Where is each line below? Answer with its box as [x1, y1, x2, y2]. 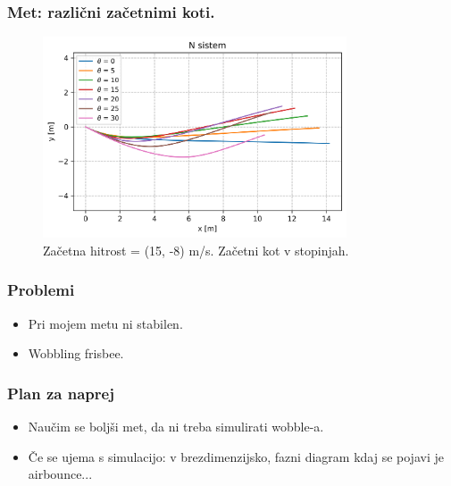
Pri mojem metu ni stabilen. [28, 314, 183, 332]
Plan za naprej [7, 381, 114, 404]
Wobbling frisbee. [28, 344, 124, 363]
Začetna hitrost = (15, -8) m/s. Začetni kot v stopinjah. [43, 240, 349, 259]
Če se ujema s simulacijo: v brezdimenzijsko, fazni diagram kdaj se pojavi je [28, 447, 444, 465]
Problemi [7, 279, 75, 301]
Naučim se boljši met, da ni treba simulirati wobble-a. [28, 416, 324, 435]
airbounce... [28, 465, 93, 483]
